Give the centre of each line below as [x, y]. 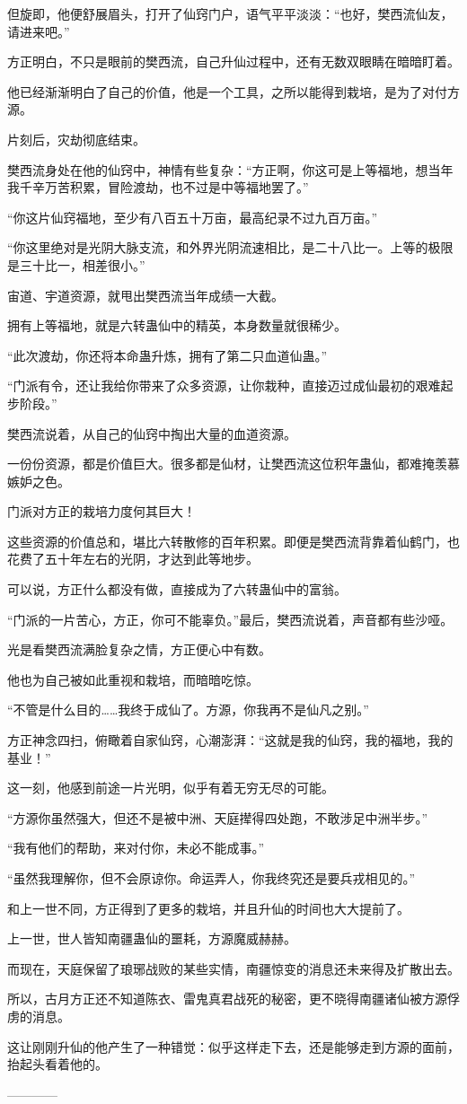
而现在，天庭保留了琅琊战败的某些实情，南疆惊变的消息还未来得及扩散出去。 [233, 968]
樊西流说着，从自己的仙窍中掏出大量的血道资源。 [152, 433]
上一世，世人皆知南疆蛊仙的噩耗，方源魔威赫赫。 [152, 938]
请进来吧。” [39, 31]
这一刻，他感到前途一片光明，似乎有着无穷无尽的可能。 [171, 788]
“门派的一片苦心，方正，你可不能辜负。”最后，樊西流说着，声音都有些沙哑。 [230, 619]
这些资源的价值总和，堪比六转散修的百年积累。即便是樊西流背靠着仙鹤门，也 [233, 541]
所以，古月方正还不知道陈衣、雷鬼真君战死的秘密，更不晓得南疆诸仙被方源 [227, 999]
